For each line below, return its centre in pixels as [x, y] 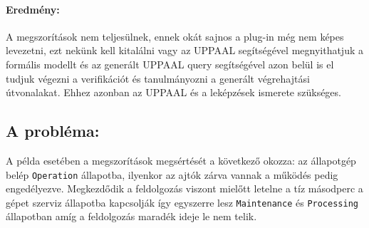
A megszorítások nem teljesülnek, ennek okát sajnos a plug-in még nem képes [175, 36]
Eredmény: [33, 9]
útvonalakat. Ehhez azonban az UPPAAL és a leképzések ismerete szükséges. [173, 92]
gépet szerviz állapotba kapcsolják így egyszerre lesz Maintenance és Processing [182, 202]
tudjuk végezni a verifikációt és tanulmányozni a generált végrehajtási [158, 78]
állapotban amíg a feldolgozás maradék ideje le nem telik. [131, 216]
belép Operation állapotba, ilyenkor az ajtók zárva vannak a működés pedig [172, 174]
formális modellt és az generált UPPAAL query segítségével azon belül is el [170, 64]
